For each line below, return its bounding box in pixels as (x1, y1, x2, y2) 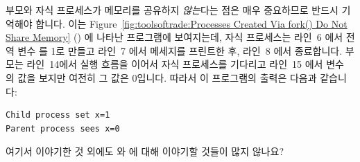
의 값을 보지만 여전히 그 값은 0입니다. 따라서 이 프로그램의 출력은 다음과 (6, 70, 317, 84)
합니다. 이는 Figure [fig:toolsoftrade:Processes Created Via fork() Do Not (35, 16, 348, 30)
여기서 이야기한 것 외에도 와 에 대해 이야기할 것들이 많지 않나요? (6, 144, 284, 159)
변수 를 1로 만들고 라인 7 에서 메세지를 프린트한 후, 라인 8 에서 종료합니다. (17, 43, 343, 57)
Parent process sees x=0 (6, 123, 120, 134)
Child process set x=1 (6, 110, 110, 120)
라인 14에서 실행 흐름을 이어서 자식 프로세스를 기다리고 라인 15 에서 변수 (26, 57, 344, 71)
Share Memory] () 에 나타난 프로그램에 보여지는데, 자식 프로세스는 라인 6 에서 (6, 30, 343, 44)
